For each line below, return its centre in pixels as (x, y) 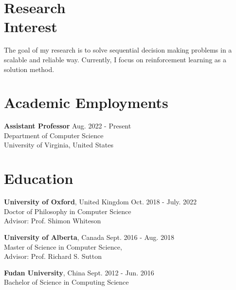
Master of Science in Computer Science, (63, 246)
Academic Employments (86, 102)
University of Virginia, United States (59, 145)
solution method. (29, 69)
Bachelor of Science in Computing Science (66, 282)
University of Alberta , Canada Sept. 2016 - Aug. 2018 (89, 237)
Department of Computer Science (54, 135)
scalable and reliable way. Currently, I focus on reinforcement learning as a (115, 59)
